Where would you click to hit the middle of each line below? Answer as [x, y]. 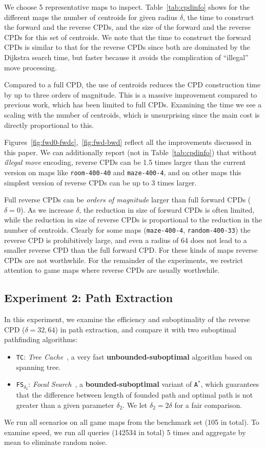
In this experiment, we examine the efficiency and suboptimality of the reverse [127, 319]
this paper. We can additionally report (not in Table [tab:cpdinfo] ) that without [130, 152]
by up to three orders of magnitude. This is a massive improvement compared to [131, 94]
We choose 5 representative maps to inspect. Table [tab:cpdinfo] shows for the [127, 7]
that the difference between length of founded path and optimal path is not [135, 395]
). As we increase [47, 209]
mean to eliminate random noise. [56, 442]
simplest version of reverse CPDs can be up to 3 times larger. [100, 182]
